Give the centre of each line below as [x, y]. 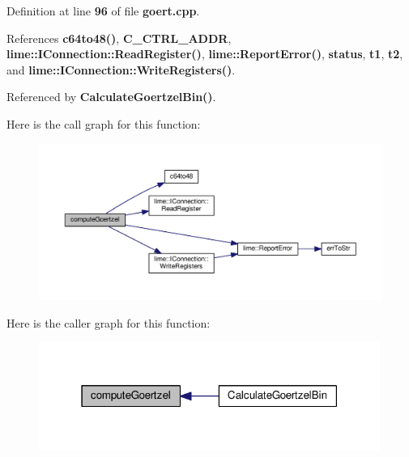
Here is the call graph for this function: [104, 123]
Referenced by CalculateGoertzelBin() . [111, 97]
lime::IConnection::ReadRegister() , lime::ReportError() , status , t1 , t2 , [205, 54]
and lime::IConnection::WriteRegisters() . [121, 69]
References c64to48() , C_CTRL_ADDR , [119, 38]
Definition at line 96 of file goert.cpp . [103, 11]
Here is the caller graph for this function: [109, 322]
